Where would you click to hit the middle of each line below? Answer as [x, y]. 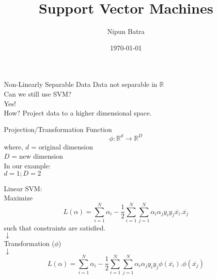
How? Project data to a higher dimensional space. [78, 113]
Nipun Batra [126, 31]
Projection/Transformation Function [58, 129]
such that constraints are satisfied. [55, 227]
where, [14, 146]
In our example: [27, 165]
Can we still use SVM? [38, 93]
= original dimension [62, 146]
